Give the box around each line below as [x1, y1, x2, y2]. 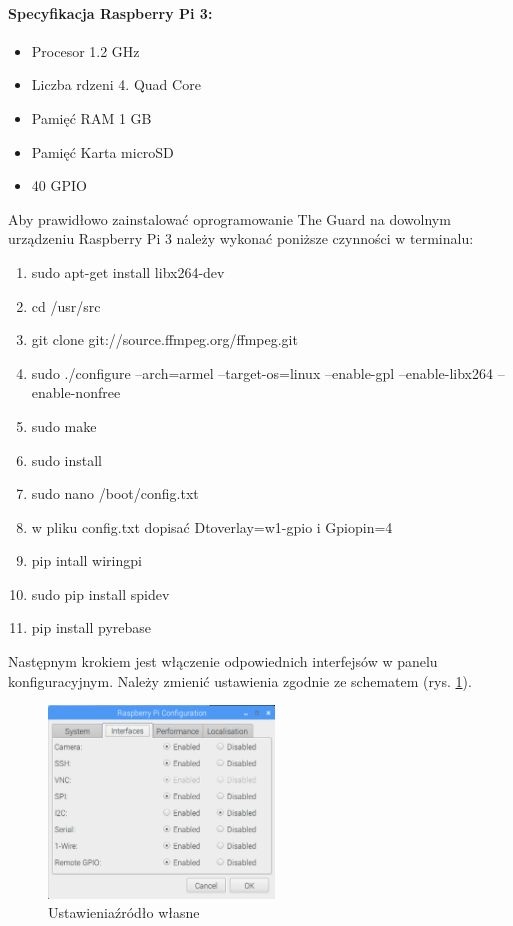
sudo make [31, 415, 97, 436]
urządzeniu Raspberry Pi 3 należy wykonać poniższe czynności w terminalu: [8, 228, 474, 249]
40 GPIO [31, 175, 87, 196]
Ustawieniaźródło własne [48, 902, 200, 923]
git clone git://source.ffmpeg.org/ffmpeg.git [31, 329, 298, 350]
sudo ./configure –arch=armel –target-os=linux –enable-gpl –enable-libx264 [31, 362, 493, 383]
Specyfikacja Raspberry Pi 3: [8, 2, 213, 23]
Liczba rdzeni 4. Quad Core [31, 74, 201, 95]
